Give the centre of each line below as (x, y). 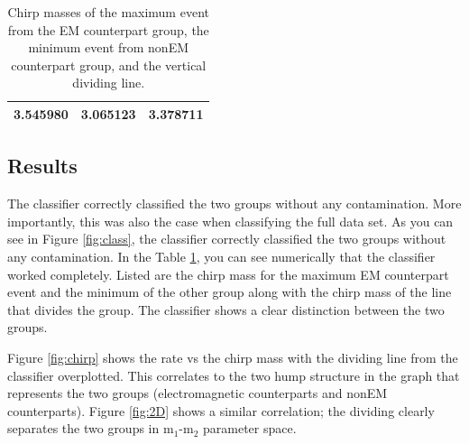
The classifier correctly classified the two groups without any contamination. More (234, 203)
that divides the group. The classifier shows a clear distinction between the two (226, 309)
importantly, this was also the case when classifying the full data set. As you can (230, 221)
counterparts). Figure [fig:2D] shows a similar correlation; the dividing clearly (221, 410)
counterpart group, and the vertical (109, 65)
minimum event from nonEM (109, 47)
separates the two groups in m (91, 428)
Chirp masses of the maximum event (108, 12)
